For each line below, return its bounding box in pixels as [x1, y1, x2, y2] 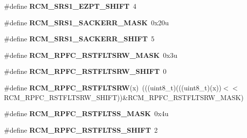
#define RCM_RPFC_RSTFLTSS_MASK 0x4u [4, 108, 169, 119]
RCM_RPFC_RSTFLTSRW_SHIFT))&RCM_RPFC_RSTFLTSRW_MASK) [4, 92, 244, 102]
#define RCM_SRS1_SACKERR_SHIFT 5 [4, 34, 155, 44]
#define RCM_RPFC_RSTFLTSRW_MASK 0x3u [4, 50, 178, 60]
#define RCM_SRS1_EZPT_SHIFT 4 [4, 1, 136, 11]
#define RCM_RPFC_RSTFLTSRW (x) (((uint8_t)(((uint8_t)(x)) [4, 82, 222, 92]
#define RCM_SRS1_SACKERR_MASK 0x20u [4, 17, 169, 27]
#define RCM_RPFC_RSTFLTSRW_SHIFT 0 [4, 66, 167, 76]
